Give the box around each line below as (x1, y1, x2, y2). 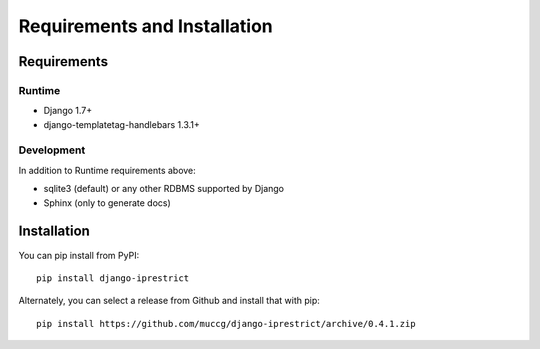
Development (18, 143, 86, 157)
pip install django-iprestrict (36, 272, 190, 284)
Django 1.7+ (43, 105, 93, 117)
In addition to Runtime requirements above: (18, 164, 197, 176)
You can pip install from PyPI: (18, 249, 140, 261)
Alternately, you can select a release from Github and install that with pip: (18, 295, 320, 307)
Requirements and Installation (18, 15, 274, 37)
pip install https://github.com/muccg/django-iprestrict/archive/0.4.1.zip (36, 318, 416, 329)
